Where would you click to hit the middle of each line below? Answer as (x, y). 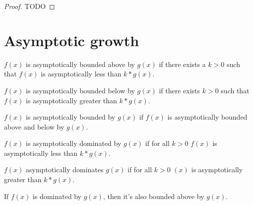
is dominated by (57, 196)
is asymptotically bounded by (71, 117)
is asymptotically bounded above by (80, 64)
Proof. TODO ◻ (30, 6)
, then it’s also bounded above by (154, 196)
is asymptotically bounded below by (80, 90)
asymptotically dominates (65, 170)
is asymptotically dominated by (74, 143)
